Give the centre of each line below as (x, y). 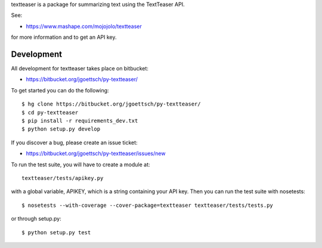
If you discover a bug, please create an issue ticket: (74, 142)
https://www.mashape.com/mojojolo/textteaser (84, 26)
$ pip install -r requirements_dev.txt (80, 121)
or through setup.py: (36, 219)
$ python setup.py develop (61, 129)
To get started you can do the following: (60, 90)
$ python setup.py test (56, 232)
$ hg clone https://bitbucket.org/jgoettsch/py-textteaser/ (111, 104)
